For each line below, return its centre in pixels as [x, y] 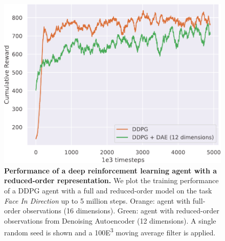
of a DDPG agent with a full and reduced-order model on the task [108, 191]
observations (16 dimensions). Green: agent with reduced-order [121, 211]
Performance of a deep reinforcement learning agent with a [111, 170]
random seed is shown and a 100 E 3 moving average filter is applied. [110, 232]
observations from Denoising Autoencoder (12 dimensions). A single [110, 220]
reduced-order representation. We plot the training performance [111, 180]
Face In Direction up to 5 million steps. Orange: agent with [97, 200]
